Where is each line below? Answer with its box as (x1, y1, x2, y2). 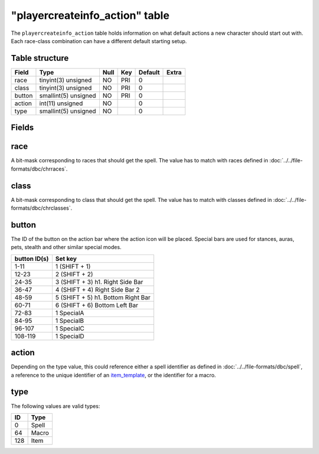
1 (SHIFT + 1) (55, 262, 91, 270)
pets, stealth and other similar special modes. (11, 244, 122, 251)
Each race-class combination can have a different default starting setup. (11, 37, 187, 44)
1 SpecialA (55, 309, 84, 317)
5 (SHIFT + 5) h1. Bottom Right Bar (55, 293, 151, 301)
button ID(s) (14, 254, 49, 263)
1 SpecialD (55, 332, 85, 340)
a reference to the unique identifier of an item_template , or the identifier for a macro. (11, 371, 216, 378)
